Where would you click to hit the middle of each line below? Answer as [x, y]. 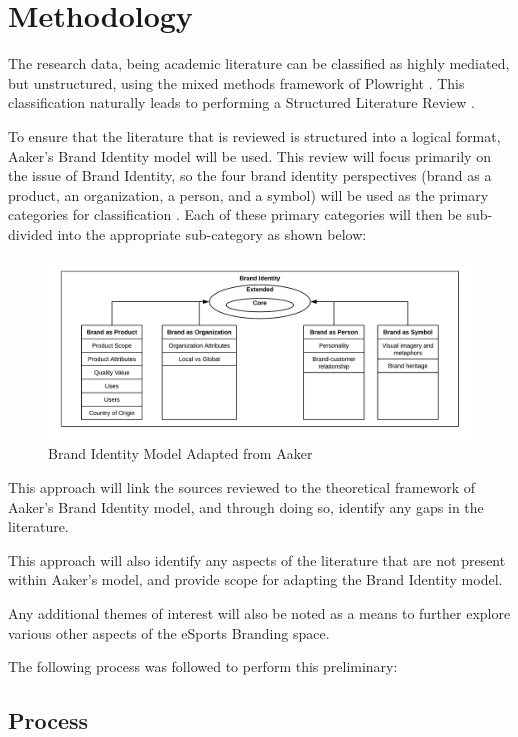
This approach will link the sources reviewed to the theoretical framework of [242, 487]
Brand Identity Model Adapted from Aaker [180, 453]
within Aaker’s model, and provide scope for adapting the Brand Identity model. [255, 579]
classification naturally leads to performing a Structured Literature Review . [241, 102]
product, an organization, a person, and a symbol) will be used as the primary [248, 194]
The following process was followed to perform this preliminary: [203, 666]
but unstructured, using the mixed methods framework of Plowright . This [236, 82]
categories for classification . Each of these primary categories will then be [235, 214]
